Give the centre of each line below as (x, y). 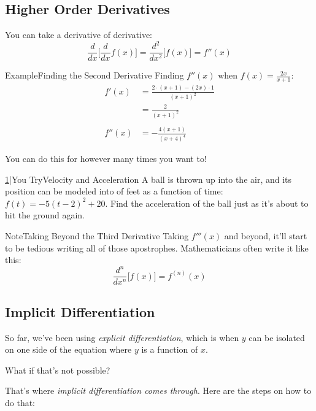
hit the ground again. (45, 215)
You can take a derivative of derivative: (79, 35)
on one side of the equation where (68, 349)
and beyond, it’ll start (266, 236)
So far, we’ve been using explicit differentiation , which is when (122, 337)
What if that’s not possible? (58, 370)
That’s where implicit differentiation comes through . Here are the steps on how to (158, 390)
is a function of (170, 349)
